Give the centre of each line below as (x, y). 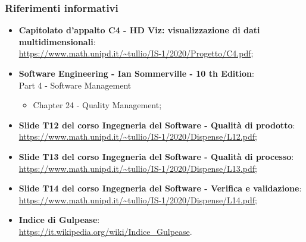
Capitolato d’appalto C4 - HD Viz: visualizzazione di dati (139, 30)
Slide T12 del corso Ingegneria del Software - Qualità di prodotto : (157, 125)
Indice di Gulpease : (59, 220)
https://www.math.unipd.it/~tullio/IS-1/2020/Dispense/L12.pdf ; (138, 136)
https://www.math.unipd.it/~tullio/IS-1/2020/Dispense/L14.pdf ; (138, 199)
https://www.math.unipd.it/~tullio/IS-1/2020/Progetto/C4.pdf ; (136, 53)
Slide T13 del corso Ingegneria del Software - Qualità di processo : (156, 156)
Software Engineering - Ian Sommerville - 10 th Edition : (136, 73)
